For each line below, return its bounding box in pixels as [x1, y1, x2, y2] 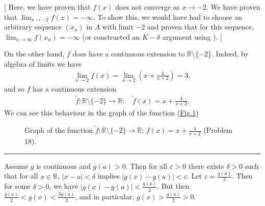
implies [97, 170, 120, 181]
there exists [188, 160, 224, 171]
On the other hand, [4, 48, 65, 59]
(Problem [203, 125, 233, 135]
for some [4, 181, 31, 191]
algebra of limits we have [4, 58, 82, 69]
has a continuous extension [32, 83, 116, 94]
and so [4, 83, 24, 94]
